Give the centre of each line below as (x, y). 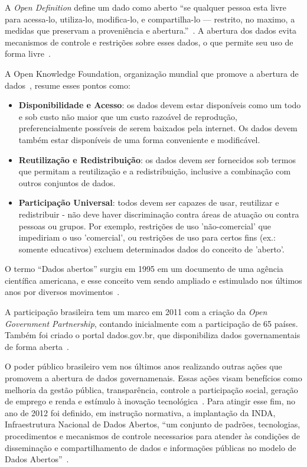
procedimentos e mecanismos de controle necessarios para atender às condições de (153, 436)
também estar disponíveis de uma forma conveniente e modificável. (139, 139)
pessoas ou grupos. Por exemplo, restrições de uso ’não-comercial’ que (145, 226)
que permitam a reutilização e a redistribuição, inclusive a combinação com (155, 171)
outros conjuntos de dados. (67, 182)
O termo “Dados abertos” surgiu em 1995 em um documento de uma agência (144, 269)
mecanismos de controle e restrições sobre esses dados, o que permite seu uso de (149, 42)
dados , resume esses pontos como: (68, 85)
